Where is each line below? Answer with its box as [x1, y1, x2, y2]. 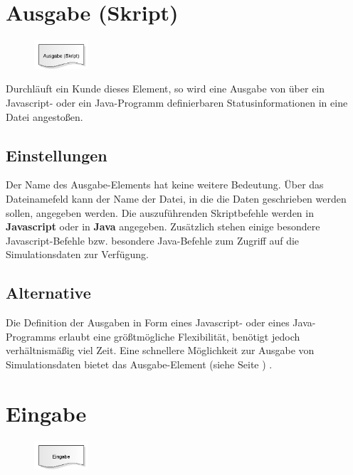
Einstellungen [6, 144, 107, 166]
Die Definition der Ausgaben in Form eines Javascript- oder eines [6, 315, 290, 330]
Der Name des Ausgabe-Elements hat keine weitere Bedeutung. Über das [6, 177, 324, 192]
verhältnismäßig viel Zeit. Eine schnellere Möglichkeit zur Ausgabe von [6, 343, 315, 358]
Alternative [6, 282, 91, 304]
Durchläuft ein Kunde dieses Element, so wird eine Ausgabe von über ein [6, 81, 325, 96]
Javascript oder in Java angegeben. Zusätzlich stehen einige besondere [6, 219, 320, 234]
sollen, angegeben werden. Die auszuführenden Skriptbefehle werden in [6, 205, 314, 220]
